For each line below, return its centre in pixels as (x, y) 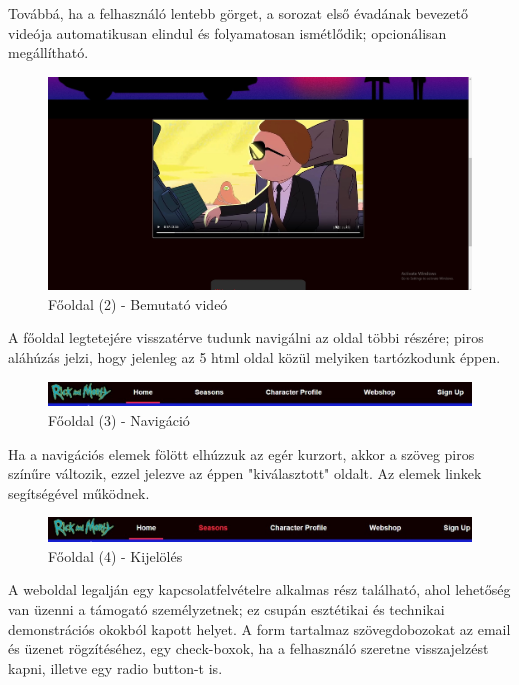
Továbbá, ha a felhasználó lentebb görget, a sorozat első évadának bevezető (238, 13)
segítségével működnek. (79, 492)
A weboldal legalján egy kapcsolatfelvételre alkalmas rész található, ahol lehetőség (259, 589)
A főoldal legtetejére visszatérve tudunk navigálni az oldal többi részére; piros (246, 337)
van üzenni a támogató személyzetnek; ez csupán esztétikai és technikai (226, 609)
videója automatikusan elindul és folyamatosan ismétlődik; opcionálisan (227, 32)
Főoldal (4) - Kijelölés (115, 555)
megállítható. (48, 52)
